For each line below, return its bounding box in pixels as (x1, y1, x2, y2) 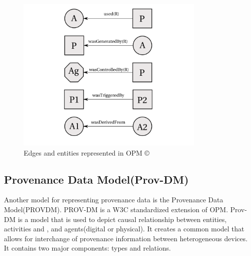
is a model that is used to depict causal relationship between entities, (18, 214, 227, 224)
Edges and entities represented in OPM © (24, 147, 149, 158)
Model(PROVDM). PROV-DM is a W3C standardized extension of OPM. (4, 204, 228, 214)
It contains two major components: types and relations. (4, 243, 171, 253)
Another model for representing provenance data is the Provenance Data (4, 194, 223, 205)
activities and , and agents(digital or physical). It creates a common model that (4, 224, 245, 234)
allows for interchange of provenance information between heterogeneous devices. (4, 233, 248, 243)
